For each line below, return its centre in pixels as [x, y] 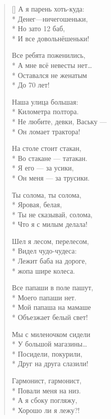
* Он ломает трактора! [46, 131]
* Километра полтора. [45, 111]
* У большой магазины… [49, 344]
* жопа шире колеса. [43, 270]
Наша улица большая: [45, 101]
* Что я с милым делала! [50, 224]
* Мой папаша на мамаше [51, 307]
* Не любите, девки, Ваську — [59, 121]
